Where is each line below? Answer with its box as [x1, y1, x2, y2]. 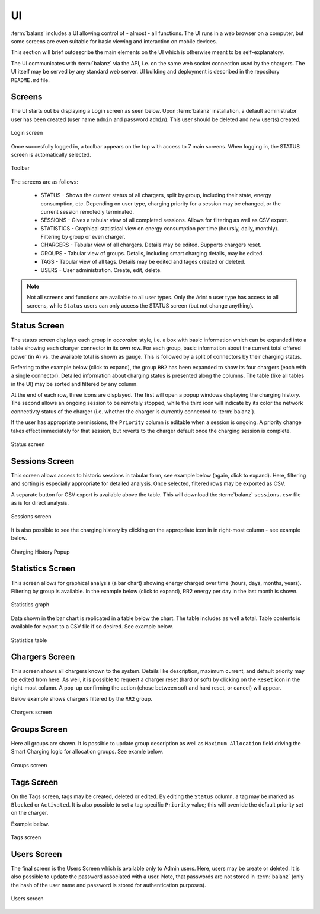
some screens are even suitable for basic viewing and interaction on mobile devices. [11, 37, 217, 45]
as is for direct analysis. [11, 499, 69, 507]
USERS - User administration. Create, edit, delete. [40, 266, 162, 273]
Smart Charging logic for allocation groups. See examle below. [11, 748, 164, 755]
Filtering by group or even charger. [40, 233, 126, 241]
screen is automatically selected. [11, 151, 91, 158]
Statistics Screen [11, 564, 76, 574]
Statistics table [11, 636, 47, 644]
